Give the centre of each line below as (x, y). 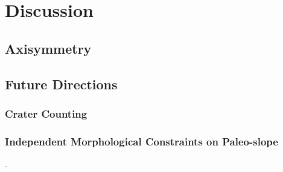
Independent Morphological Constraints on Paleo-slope (141, 141)
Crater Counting (46, 113)
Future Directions (61, 84)
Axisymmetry (48, 48)
